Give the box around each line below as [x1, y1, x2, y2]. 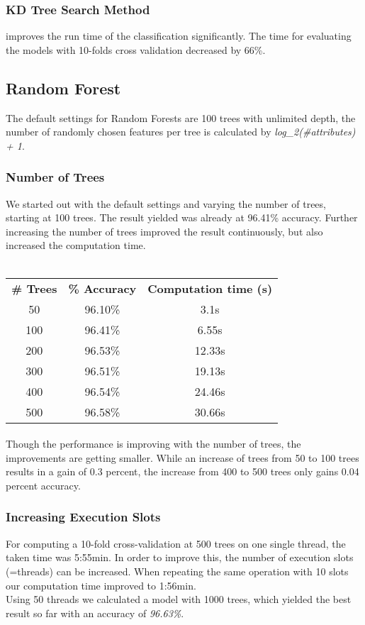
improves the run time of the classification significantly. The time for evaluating [6, 28, 352, 43]
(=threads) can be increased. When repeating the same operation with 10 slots [6, 563, 349, 578]
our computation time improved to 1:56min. [6, 577, 196, 592]
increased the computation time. [6, 238, 146, 253]
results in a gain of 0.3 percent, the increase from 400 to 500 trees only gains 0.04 [6, 464, 359, 479]
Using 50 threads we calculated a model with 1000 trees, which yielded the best [6, 592, 352, 607]
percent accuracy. [6, 477, 81, 492]
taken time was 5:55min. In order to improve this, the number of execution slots [6, 550, 354, 565]
